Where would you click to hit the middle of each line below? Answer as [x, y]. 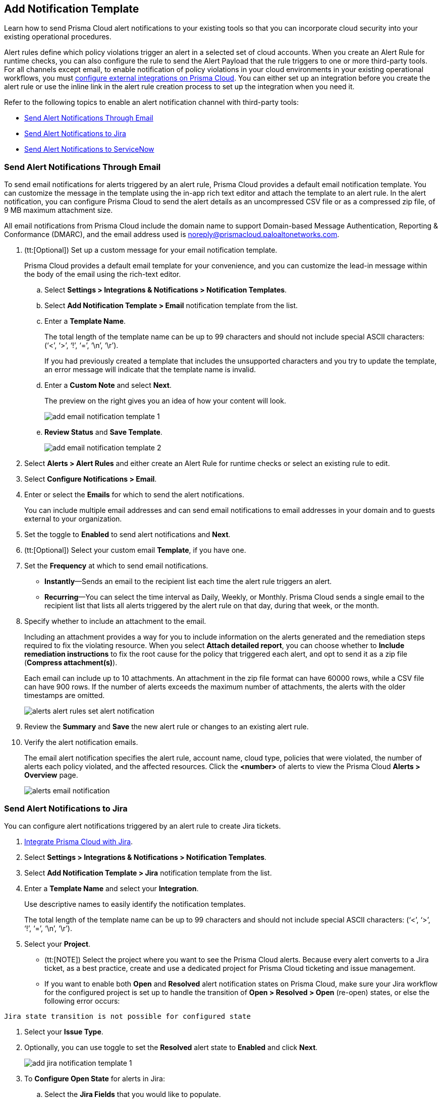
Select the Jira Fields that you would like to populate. [133, 1094]
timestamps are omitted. [65, 696]
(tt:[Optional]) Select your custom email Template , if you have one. [135, 550]
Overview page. [51, 775]
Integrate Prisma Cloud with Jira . [79, 841]
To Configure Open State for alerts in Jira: [95, 1078]
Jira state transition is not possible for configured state [127, 1016]
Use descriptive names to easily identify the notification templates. [135, 904]
